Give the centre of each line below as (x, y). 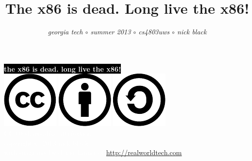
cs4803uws (154, 32)
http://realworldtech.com (144, 152)
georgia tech (65, 32)
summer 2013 (111, 32)
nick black (192, 32)
